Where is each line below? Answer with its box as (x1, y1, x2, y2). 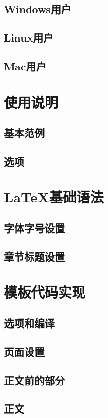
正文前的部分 (4, 372, 65, 387)
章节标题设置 (4, 249, 65, 264)
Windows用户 (4, 1, 71, 17)
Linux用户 (4, 30, 54, 45)
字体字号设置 (4, 220, 65, 235)
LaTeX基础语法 (4, 187, 104, 207)
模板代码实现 (4, 282, 86, 302)
